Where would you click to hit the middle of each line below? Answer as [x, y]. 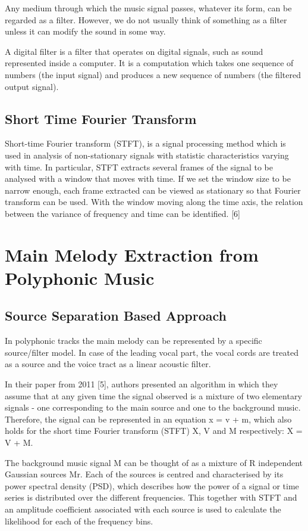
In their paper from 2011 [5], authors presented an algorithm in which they [142, 384]
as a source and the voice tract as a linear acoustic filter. [108, 364]
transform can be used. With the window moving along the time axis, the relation [154, 202]
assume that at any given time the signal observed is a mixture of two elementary [153, 395]
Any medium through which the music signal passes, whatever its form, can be [148, 8]
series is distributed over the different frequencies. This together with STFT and [151, 497]
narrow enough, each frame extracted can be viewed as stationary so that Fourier [153, 190]
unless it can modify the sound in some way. [85, 31]
